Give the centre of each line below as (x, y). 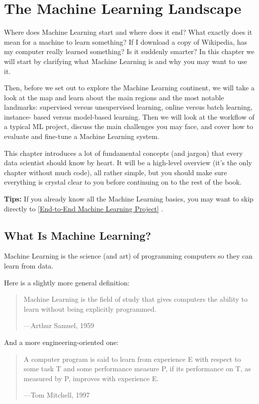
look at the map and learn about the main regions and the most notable (114, 97)
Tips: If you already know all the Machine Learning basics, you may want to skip (129, 199)
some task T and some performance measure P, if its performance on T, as (137, 369)
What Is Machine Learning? (78, 235)
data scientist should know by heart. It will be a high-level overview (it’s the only (128, 163)
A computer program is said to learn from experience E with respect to (132, 359)
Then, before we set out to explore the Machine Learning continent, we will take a (129, 88)
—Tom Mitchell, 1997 (57, 395)
